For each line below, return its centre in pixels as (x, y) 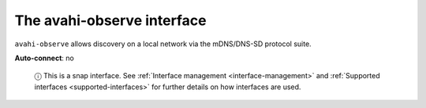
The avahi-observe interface (110, 20)
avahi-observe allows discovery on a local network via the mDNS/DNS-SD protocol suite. (163, 44)
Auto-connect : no (44, 58)
